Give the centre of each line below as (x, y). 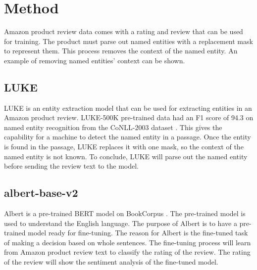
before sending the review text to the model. (71, 166)
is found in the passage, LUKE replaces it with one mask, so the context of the (124, 147)
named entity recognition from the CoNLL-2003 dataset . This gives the (113, 127)
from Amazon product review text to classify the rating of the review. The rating (127, 252)
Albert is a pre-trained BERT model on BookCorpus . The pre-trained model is (125, 213)
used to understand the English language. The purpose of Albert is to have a (121, 223)
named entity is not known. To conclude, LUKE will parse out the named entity (126, 156)
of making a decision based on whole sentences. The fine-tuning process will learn (128, 242)
